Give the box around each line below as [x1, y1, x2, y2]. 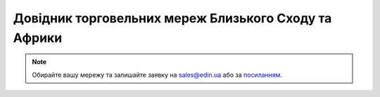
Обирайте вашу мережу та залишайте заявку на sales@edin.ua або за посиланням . [32, 70, 283, 79]
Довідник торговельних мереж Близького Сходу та [13, 10, 332, 26]
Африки [13, 30, 63, 45]
